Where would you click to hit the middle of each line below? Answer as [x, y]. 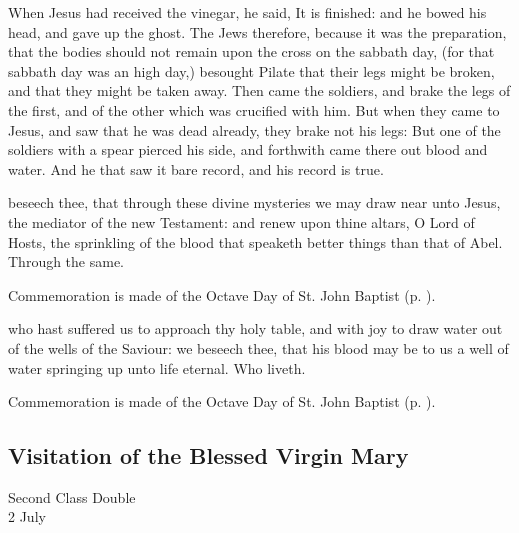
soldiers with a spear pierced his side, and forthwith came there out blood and [248, 149]
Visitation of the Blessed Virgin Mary [208, 455]
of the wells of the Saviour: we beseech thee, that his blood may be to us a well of [258, 347]
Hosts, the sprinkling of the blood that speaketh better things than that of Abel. [255, 241]
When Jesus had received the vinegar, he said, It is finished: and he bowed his [247, 12]
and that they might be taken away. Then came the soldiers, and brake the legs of [259, 90]
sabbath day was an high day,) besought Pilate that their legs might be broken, [251, 70]
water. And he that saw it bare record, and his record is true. [196, 168]
